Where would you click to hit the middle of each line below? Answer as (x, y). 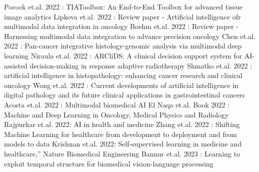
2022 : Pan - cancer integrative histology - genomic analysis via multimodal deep (123, 46)
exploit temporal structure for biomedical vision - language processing (109, 163)
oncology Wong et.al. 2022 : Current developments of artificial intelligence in (121, 85)
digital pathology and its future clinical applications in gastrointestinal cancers (124, 95)
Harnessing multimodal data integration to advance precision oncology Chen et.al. (130, 36)
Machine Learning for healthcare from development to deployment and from (120, 134)
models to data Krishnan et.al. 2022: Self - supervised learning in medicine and (123, 144)
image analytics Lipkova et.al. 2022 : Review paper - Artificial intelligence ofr (122, 16)
